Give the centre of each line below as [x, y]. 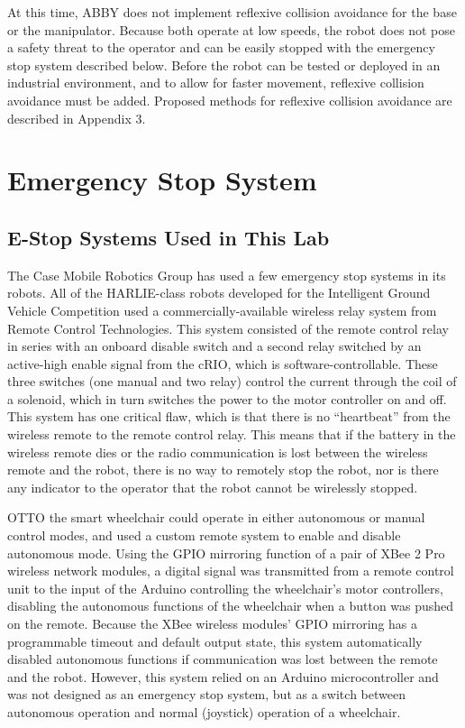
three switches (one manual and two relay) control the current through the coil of [232, 381]
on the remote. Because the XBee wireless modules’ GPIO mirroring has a [213, 624]
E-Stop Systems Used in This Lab [169, 237]
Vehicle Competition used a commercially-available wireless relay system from [222, 310]
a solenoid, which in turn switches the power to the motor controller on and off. [227, 398]
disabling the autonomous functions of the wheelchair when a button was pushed [231, 606]
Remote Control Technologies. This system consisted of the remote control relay [228, 328]
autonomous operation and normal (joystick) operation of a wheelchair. [204, 711]
